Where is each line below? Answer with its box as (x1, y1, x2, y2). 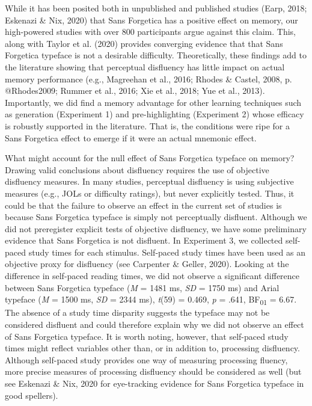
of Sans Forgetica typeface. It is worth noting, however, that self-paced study (5, 330, 289, 342)
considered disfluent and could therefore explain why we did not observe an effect (5, 318, 304, 330)
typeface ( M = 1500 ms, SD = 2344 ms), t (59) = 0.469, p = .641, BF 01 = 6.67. (5, 293, 297, 307)
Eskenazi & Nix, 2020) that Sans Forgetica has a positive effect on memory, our (5, 13, 298, 26)
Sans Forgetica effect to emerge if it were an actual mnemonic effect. (5, 131, 257, 144)
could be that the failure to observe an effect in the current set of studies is (5, 198, 282, 211)
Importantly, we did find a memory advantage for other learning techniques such (5, 96, 302, 108)
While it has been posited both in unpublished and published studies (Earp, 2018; (5, 2, 307, 14)
